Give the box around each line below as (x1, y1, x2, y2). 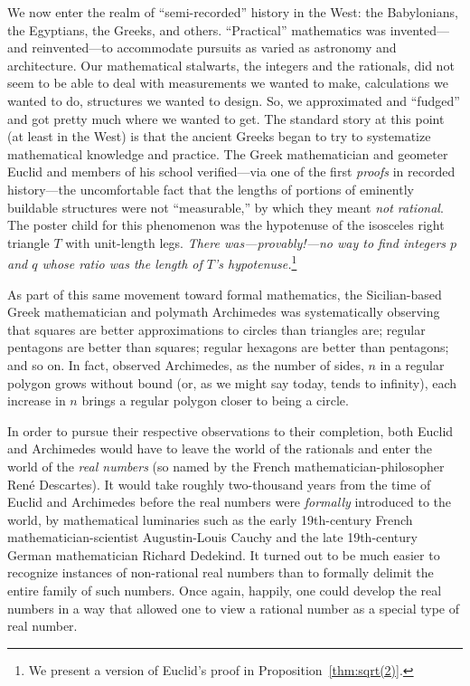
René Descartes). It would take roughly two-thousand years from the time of (7, 474, 431, 493)
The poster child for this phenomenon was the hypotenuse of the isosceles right (7, 215, 445, 234)
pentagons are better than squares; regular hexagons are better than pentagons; (7, 338, 449, 357)
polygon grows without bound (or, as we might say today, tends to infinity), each (7, 373, 457, 392)
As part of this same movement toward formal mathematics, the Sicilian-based (7, 284, 442, 303)
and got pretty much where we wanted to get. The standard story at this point (7, 109, 445, 128)
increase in (7, 391, 66, 410)
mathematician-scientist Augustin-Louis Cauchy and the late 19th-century (7, 528, 418, 547)
